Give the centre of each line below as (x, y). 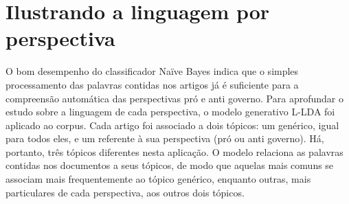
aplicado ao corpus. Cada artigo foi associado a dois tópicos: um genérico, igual (172, 125)
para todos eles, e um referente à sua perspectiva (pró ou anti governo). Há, (165, 138)
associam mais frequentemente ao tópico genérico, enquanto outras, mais (158, 179)
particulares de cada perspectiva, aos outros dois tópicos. (125, 192)
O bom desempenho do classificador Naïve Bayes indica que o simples (152, 71)
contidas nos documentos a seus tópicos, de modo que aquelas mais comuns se (170, 165)
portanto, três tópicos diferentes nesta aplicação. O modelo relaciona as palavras (174, 151)
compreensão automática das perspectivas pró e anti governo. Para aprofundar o (174, 98)
